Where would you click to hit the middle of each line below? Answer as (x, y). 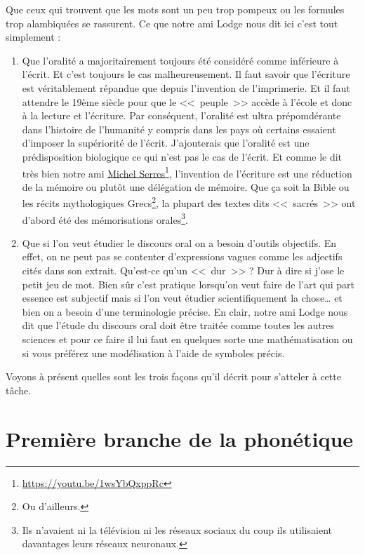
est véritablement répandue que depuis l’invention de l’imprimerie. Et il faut (186, 87)
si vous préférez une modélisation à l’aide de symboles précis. (153, 353)
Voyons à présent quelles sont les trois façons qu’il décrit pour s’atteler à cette (173, 376)
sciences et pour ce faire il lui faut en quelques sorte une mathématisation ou (187, 339)
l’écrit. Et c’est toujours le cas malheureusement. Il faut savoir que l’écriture (186, 74)
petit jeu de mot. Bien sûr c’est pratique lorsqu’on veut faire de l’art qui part (188, 284)
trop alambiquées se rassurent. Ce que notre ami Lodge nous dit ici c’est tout (172, 23)
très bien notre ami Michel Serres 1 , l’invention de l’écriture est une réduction (187, 172)
